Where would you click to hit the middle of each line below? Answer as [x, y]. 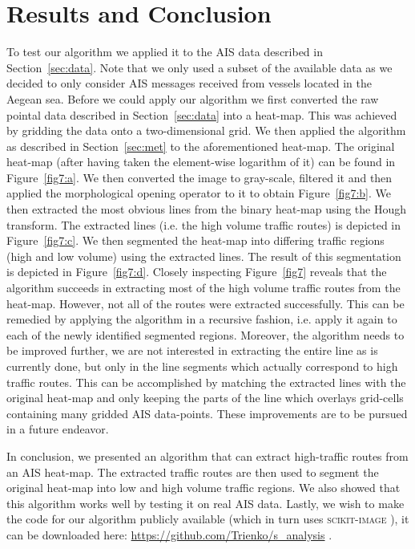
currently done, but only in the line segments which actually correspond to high [202, 366]
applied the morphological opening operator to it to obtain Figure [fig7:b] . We [199, 193]
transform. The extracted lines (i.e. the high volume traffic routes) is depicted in [204, 224]
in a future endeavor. [58, 429]
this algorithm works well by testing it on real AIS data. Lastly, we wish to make [205, 503]
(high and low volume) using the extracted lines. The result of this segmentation [204, 256]
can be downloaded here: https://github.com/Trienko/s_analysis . [169, 534]
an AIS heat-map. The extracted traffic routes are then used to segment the [193, 472]
